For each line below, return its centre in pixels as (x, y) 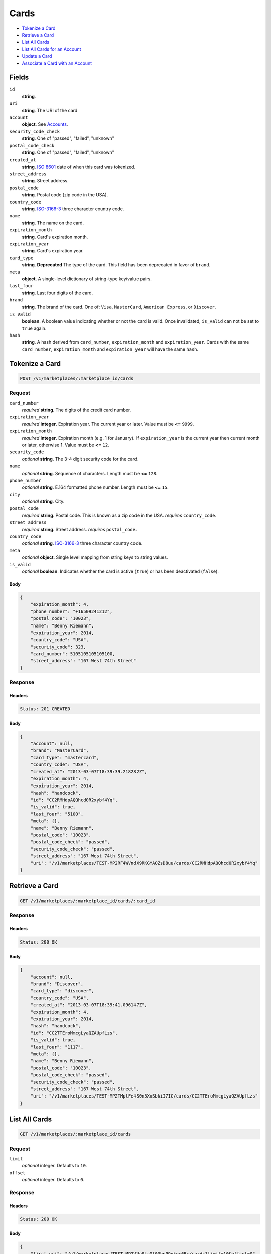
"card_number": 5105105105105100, (73, 654)
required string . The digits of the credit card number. (77, 410)
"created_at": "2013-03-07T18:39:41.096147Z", (89, 1005)
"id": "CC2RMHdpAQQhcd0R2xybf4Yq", (74, 800)
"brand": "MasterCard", (59, 751)
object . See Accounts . (45, 124)
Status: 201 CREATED (45, 709)
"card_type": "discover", (62, 991)
